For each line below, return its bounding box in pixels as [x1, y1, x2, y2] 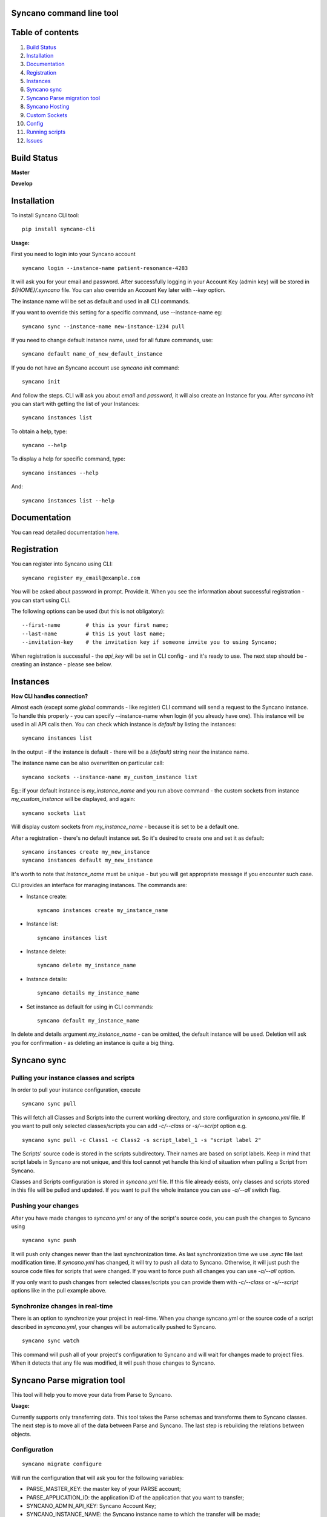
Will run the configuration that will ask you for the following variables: [11, 1474, 184, 1481]
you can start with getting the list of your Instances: [11, 400, 140, 407]
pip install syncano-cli [22, 226, 96, 233]
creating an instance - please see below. [11, 660, 113, 667]
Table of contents [11, 27, 79, 38]
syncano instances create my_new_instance [22, 848, 150, 855]
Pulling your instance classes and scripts [11, 1073, 135, 1082]
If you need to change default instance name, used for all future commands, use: [11, 336, 213, 343]
